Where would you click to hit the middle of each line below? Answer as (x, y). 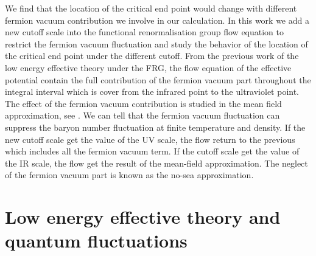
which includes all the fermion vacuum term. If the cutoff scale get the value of (152, 151)
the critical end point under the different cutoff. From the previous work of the (152, 56)
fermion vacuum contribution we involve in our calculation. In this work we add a (157, 20)
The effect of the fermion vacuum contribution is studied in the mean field (143, 103)
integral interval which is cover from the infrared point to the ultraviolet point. (152, 92)
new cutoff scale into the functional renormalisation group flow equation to (145, 32)
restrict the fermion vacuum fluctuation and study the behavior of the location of (156, 43)
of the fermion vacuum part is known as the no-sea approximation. (129, 175)
